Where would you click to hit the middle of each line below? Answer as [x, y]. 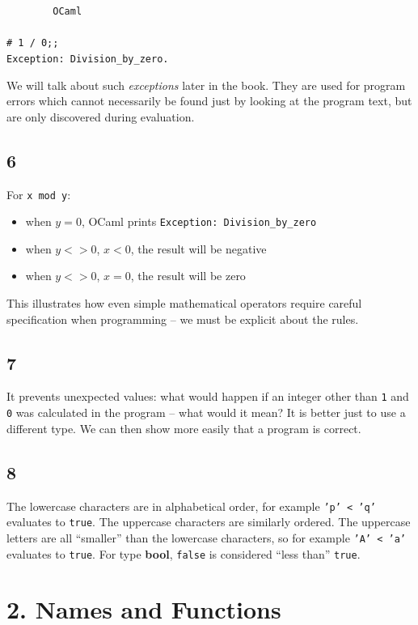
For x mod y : [39, 194]
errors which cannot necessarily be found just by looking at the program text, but [209, 101]
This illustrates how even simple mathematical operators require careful [184, 303]
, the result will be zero [188, 276]
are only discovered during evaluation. [101, 116]
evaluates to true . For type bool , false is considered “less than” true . [184, 553]
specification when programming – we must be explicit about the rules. [183, 319]
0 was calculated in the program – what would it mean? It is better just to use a [206, 412]
